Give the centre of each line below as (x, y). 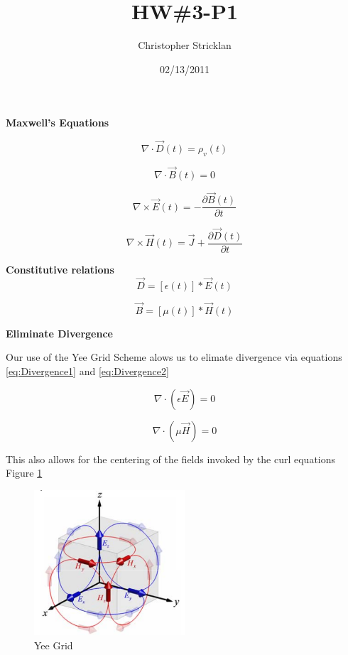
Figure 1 (24, 473)
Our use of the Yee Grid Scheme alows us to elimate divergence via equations (174, 357)
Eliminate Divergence (59, 333)
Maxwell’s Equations (58, 123)
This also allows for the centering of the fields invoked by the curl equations (171, 459)
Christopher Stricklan (185, 45)
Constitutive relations (60, 269)
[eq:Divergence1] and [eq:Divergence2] (87, 370)
